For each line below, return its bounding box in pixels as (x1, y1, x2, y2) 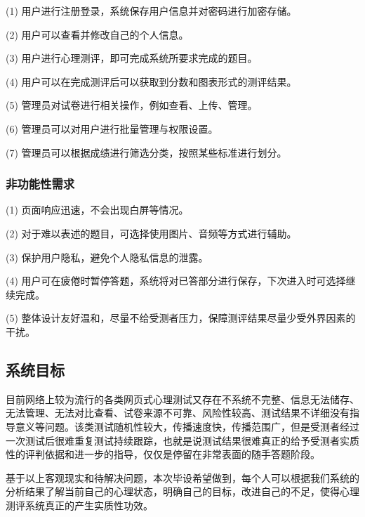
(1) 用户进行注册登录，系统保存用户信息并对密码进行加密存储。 (6, 4, 297, 18)
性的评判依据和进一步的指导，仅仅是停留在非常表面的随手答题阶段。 (6, 447, 320, 462)
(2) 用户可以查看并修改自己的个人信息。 (6, 27, 189, 41)
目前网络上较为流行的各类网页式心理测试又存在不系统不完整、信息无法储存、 (6, 391, 359, 406)
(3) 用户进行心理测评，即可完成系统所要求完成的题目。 (6, 51, 258, 65)
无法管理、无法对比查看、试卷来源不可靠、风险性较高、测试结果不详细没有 (6, 405, 350, 420)
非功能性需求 (6, 175, 75, 192)
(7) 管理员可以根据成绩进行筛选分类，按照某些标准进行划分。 (6, 145, 287, 159)
